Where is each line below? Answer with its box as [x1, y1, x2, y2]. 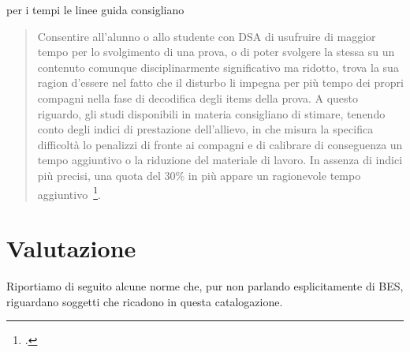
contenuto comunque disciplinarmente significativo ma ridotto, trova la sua [37, 58, 399, 75]
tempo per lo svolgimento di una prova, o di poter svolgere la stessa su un [37, 43, 395, 60]
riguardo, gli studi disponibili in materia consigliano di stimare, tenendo [37, 105, 386, 122]
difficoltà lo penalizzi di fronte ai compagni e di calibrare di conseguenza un [37, 136, 403, 152]
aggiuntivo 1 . [37, 183, 101, 202]
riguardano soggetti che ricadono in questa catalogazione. [6, 293, 283, 309]
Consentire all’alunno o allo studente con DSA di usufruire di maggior [37, 28, 376, 44]
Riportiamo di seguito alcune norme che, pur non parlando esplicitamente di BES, [6, 277, 404, 294]
